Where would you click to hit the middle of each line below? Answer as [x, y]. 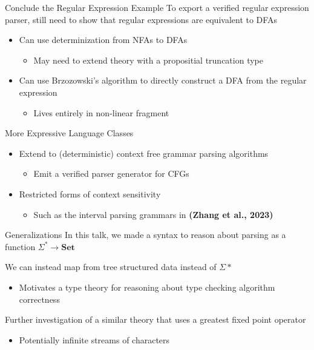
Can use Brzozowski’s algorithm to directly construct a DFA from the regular [163, 80]
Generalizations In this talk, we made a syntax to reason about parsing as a [146, 235]
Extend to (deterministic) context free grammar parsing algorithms [144, 153]
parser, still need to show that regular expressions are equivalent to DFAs [141, 19]
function [20, 246]
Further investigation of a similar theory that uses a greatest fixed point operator [155, 319]
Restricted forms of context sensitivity [90, 193]
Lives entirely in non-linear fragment [101, 112]
